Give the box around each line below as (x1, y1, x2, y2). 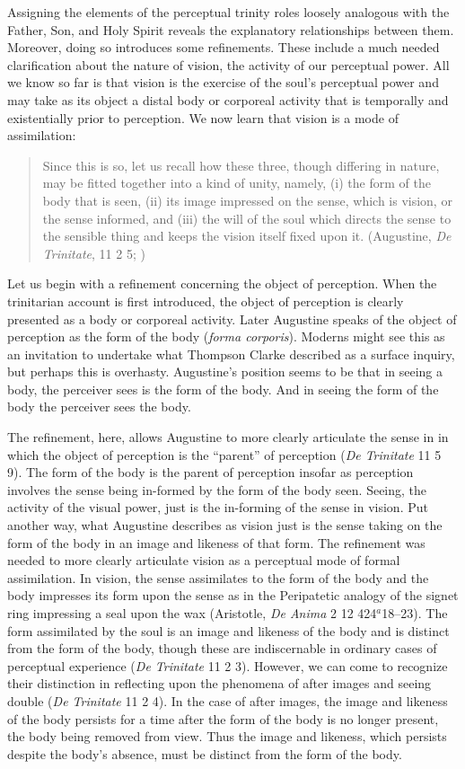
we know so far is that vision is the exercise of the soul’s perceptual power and (7, 73, 439, 92)
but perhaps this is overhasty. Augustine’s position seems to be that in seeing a (7, 362, 443, 381)
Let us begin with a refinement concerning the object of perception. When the (7, 274, 437, 293)
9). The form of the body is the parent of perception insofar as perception (7, 463, 414, 482)
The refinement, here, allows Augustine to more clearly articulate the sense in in (7, 428, 449, 446)
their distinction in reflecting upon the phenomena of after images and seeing (7, 674, 432, 693)
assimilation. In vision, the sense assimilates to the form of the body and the (7, 568, 429, 587)
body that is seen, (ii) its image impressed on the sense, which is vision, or (42, 190, 452, 209)
